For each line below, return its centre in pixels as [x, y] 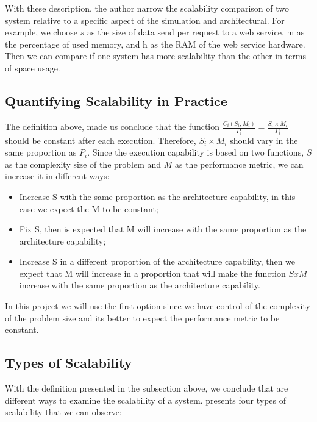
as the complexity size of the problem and [83, 164]
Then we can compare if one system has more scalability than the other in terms [155, 56]
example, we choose [41, 32]
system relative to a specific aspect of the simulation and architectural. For [145, 20]
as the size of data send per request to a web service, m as [196, 32]
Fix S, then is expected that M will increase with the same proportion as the [163, 229]
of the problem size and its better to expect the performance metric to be [142, 317]
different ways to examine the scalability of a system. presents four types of [146, 400]
